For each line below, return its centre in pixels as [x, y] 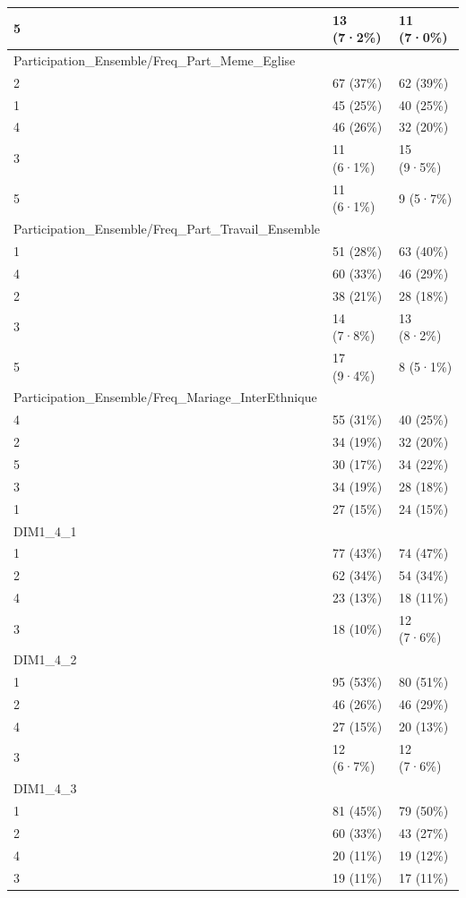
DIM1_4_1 [45, 530]
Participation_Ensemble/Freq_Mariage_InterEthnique [165, 397]
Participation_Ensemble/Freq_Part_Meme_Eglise [155, 60]
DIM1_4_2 [45, 659]
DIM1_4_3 [45, 788]
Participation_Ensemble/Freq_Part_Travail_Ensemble [167, 229]
